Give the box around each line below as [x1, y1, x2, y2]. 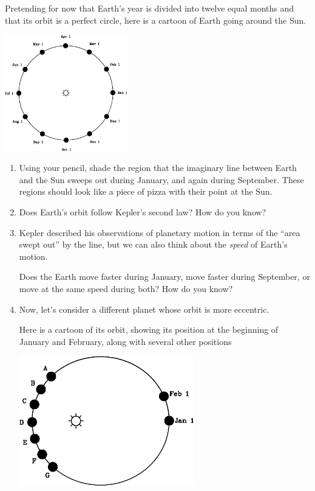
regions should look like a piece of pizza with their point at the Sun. [19, 185, 273, 198]
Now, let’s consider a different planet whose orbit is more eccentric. [19, 302, 269, 315]
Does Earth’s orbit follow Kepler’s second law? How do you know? [19, 205, 266, 218]
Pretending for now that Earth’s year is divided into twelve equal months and [5, 2, 294, 14]
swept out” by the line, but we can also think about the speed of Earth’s [19, 238, 288, 251]
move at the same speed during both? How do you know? [19, 282, 233, 294]
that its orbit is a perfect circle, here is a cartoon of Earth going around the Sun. [5, 13, 307, 26]
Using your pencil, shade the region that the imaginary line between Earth [19, 161, 297, 174]
